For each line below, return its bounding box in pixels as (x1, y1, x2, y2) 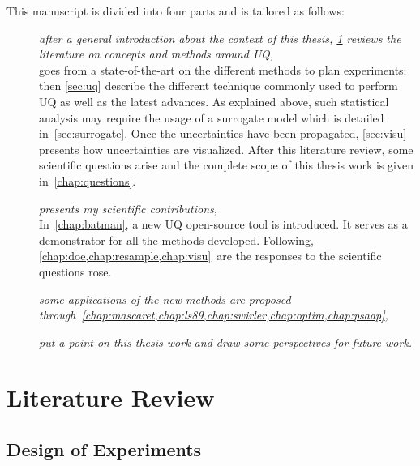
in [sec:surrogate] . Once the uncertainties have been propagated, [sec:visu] (39, 125, 407, 142)
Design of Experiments (6, 437, 202, 462)
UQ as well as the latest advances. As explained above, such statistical (39, 92, 389, 109)
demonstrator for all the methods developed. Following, (39, 231, 314, 248)
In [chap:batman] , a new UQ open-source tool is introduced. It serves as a (39, 216, 408, 233)
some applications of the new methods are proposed (39, 290, 291, 307)
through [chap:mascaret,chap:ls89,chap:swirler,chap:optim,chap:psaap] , (39, 306, 388, 323)
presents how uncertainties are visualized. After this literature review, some (39, 140, 414, 157)
